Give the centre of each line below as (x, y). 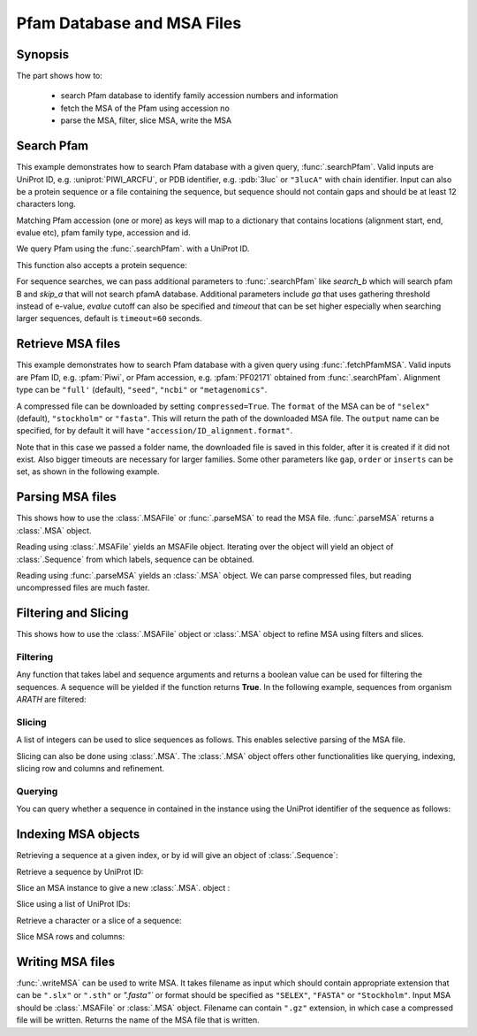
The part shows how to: (60, 76)
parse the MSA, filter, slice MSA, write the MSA (146, 120)
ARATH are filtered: (52, 700)
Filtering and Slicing (72, 614)
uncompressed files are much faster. (83, 587)
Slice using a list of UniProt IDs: (73, 904)
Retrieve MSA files (68, 344)
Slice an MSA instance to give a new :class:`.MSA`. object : (123, 887)
